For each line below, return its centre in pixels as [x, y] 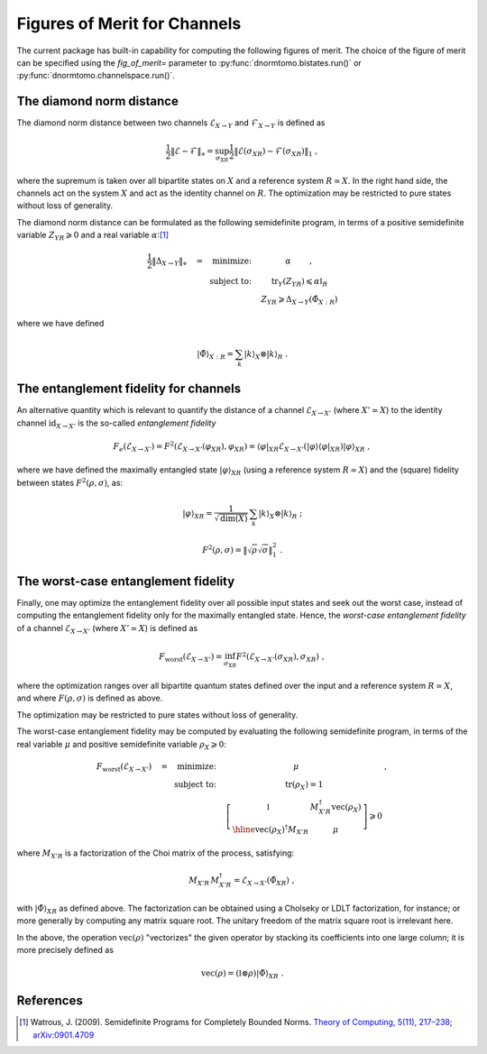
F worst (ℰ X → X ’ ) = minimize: [156, 767]
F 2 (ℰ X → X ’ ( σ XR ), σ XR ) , [280, 657]
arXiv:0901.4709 [64, 1035]
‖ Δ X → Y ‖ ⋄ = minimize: [202, 261]
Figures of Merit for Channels [129, 23]
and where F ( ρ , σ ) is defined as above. [90, 698]
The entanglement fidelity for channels [129, 389]
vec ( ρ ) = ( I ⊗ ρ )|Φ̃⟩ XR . [243, 974]
